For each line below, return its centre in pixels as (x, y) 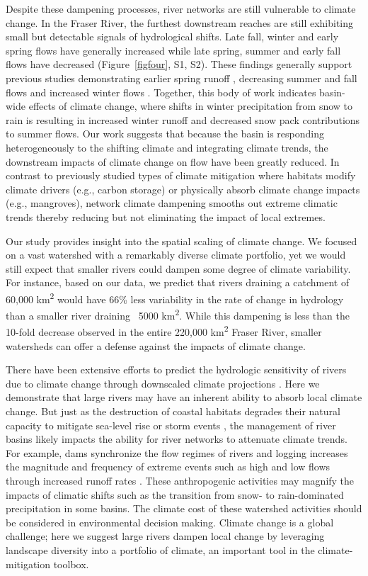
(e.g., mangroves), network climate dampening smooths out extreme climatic (172, 203)
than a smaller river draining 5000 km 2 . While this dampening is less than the (178, 314)
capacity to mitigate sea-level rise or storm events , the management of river (171, 425)
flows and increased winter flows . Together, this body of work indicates (161, 92)
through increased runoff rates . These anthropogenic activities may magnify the (180, 480)
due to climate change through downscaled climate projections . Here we (163, 383)
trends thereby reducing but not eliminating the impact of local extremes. (166, 216)
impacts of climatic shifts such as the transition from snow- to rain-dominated (175, 494)
